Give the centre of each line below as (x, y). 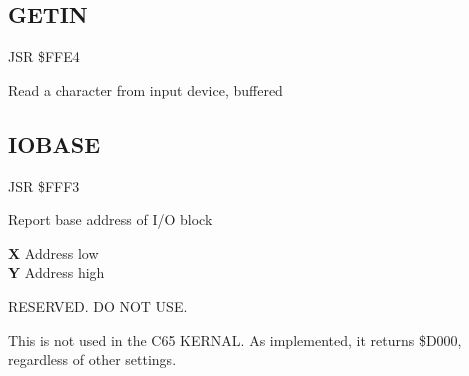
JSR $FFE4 (44, 56)
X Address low (53, 252)
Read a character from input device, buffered (145, 89)
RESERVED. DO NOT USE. (98, 305)
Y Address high (56, 272)
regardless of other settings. (92, 359)
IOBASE (54, 143)
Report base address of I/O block (110, 219)
